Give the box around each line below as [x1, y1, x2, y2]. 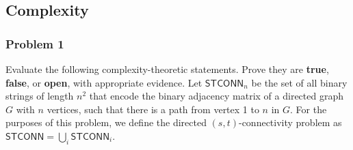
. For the [290, 102, 327, 116]
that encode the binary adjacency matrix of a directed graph [89, 89, 343, 103]
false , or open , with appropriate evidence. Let [5, 75, 202, 89]
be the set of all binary [251, 75, 348, 89]
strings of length [5, 89, 74, 103]
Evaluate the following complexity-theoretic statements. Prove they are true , [5, 62, 329, 76]
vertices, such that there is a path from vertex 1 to [47, 102, 259, 116]
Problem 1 [5, 35, 64, 52]
